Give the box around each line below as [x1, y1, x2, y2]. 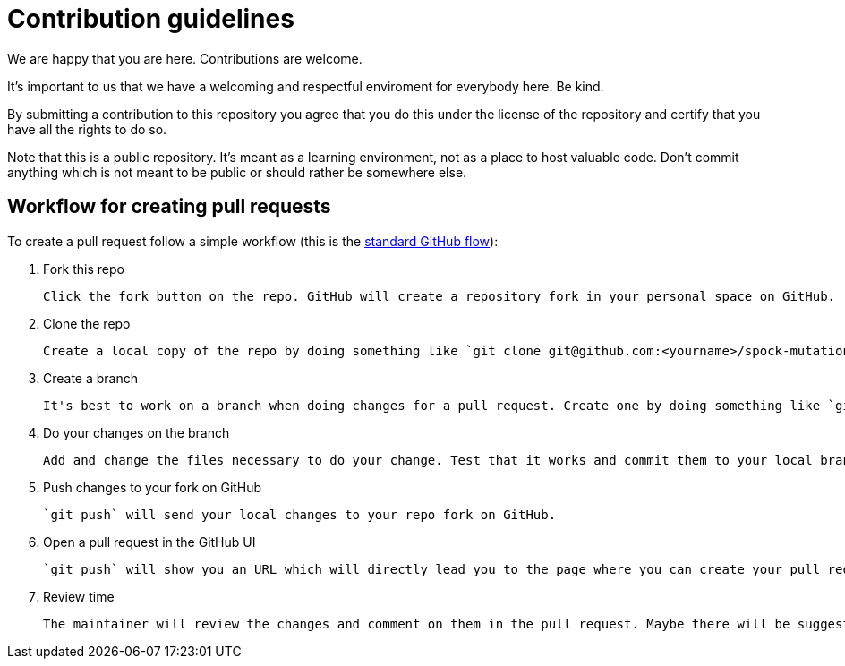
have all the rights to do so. [7, 121, 167, 137]
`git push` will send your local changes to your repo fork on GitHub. [43, 507, 557, 522]
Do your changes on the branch [43, 424, 230, 440]
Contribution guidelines [7, 4, 294, 34]
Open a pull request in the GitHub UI [43, 534, 256, 550]
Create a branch [43, 370, 139, 386]
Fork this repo [43, 260, 124, 277]
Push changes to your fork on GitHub [43, 479, 262, 495]
